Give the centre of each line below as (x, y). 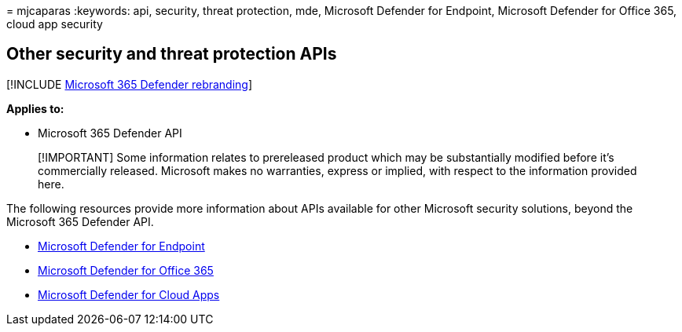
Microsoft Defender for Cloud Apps (129, 294)
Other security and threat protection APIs (172, 54)
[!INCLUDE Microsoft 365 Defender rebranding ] (130, 84)
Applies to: (35, 108)
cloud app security (55, 24)
